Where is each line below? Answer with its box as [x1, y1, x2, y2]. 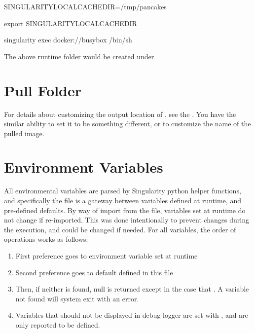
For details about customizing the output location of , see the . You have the [4, 109, 236, 119]
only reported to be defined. [15, 319, 100, 330]
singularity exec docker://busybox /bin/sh [4, 35, 132, 45]
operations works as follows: [4, 234, 88, 244]
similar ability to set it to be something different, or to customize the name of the [4, 118, 251, 129]
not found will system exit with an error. [15, 293, 139, 303]
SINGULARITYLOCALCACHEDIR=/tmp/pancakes [4, 1, 167, 11]
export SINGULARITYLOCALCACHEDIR [4, 18, 137, 28]
